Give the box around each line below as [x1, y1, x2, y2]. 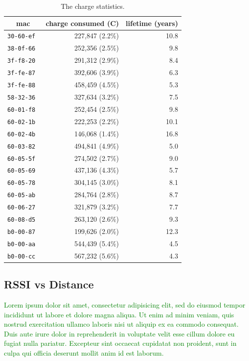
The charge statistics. [61, 1, 125, 11]
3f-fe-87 [7, 70, 36, 77]
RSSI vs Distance [4, 277, 94, 292]
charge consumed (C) [45, 18, 119, 28]
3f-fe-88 [7, 82, 36, 89]
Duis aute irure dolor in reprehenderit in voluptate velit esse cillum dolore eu [4, 328, 235, 338]
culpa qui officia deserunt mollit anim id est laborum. [4, 348, 164, 358]
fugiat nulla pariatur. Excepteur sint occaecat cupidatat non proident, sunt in [4, 338, 237, 348]
